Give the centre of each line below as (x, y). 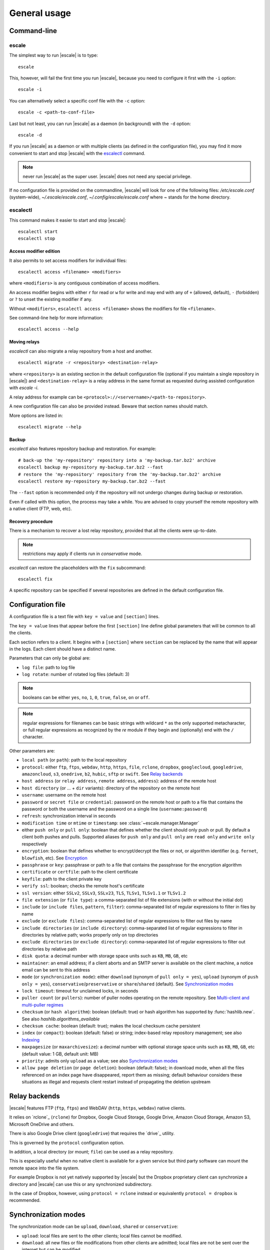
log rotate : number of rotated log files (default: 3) (76, 674)
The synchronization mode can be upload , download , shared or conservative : (94, 1226)
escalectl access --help (48, 329)
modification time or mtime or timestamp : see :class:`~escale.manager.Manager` (110, 823)
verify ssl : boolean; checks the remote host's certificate (83, 886)
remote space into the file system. (44, 1168)
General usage (40, 13)
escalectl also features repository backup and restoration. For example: (83, 449)
